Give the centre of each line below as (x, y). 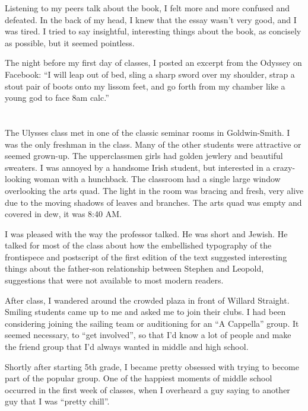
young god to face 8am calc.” (57, 98)
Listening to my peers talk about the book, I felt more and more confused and (147, 8)
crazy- (284, 167)
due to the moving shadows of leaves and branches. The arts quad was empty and (153, 202)
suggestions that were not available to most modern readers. (114, 280)
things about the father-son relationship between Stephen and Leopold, (134, 268)
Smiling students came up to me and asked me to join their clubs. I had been (145, 312)
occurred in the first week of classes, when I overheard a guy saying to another (147, 389)
